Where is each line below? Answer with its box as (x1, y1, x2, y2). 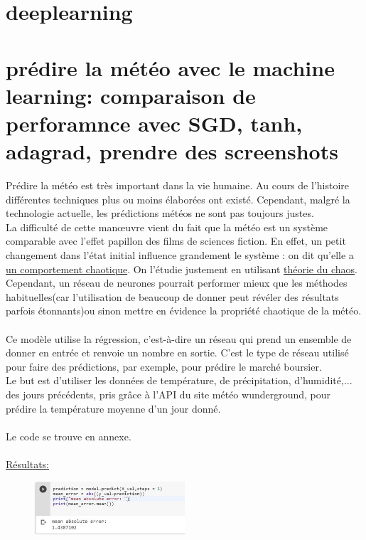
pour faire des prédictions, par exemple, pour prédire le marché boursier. (6, 359, 322, 374)
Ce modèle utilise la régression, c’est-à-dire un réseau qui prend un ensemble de (6, 331, 352, 346)
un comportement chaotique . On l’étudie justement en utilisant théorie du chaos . (6, 261, 358, 276)
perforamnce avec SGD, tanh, (6, 108, 303, 137)
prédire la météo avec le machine (6, 53, 335, 82)
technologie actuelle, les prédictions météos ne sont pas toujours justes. (6, 206, 314, 221)
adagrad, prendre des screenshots (6, 137, 338, 166)
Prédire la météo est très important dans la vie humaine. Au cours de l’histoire (6, 178, 350, 193)
